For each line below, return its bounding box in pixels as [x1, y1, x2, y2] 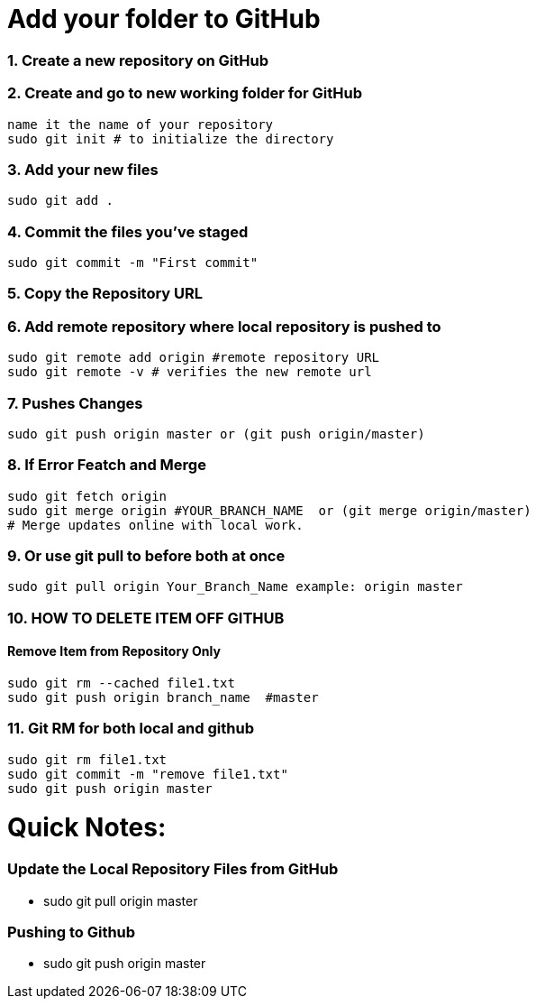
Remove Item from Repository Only [7, 643, 221, 660]
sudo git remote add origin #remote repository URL [7, 350, 380, 365]
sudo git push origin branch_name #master [7, 689, 319, 705]
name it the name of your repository [7, 116, 274, 132]
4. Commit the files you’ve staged [7, 222, 249, 241]
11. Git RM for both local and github [7, 719, 254, 738]
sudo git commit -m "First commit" [7, 255, 259, 270]
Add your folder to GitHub [7, 4, 321, 34]
